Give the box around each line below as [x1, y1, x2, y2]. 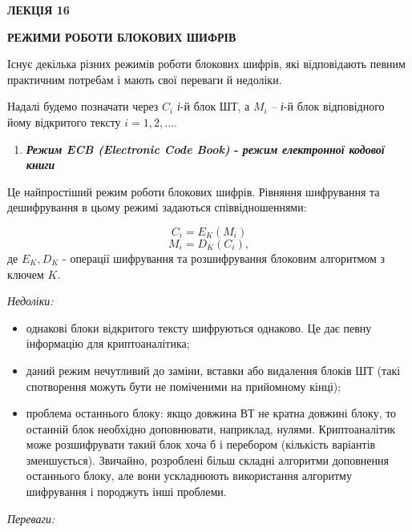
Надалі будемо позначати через [7, 98, 159, 115]
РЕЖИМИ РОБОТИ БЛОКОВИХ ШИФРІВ [7, 28, 236, 45]
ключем [7, 265, 44, 282]
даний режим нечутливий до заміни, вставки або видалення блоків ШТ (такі [26, 361, 401, 378]
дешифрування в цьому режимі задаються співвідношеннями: [7, 199, 307, 216]
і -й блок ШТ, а [176, 98, 250, 115]
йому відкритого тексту [7, 113, 121, 130]
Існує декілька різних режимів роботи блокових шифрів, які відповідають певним [7, 55, 406, 72]
